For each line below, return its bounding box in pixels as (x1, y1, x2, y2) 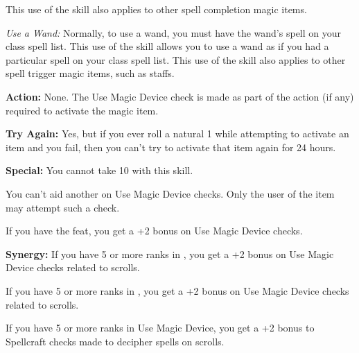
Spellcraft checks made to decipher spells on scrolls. (6, 334, 225, 348)
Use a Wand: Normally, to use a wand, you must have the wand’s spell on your (6, 25, 342, 40)
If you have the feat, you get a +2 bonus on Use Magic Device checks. (6, 223, 303, 238)
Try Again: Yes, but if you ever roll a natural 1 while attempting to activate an (6, 126, 349, 141)
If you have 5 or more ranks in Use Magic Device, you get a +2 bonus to (6, 320, 315, 335)
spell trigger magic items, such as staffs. (6, 66, 175, 80)
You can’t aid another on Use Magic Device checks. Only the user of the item (6, 186, 335, 200)
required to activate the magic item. (6, 103, 159, 117)
